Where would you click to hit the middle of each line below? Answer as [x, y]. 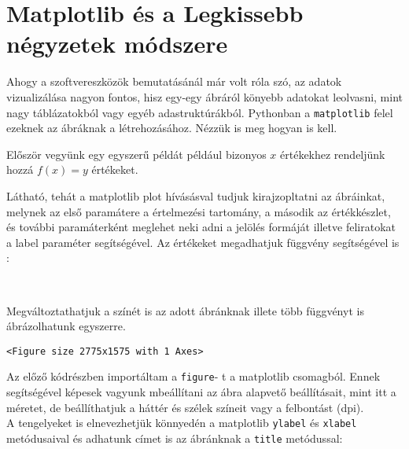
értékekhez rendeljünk [333, 154]
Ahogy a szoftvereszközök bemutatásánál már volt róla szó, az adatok [174, 81]
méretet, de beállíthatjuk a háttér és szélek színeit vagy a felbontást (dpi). [185, 407]
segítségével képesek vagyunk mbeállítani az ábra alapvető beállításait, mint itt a [201, 392]
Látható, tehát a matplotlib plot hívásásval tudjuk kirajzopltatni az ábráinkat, [196, 195]
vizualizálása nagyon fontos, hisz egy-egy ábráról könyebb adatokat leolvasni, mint [205, 96]
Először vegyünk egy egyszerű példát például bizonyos [136, 154]
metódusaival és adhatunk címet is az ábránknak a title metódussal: [175, 438]
